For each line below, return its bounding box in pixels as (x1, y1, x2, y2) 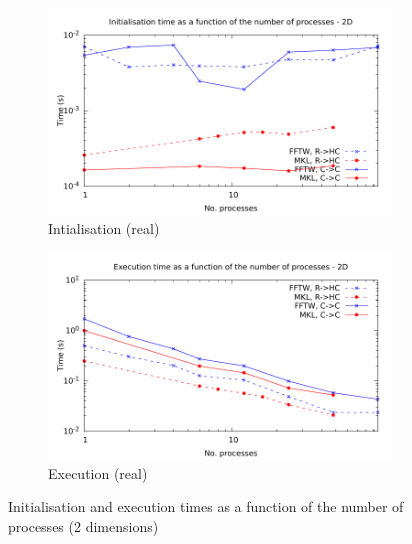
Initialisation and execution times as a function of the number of (8, 496, 404, 517)
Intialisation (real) (48, 217, 160, 238)
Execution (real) (48, 462, 148, 483)
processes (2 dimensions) (8, 515, 159, 536)
